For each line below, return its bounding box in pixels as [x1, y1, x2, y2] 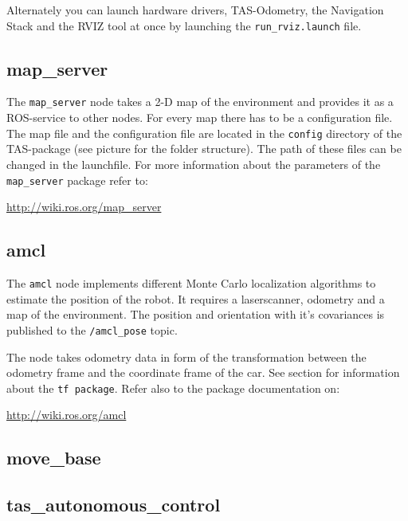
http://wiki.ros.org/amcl [6, 406, 127, 423]
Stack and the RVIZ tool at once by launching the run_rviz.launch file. [6, 17, 362, 33]
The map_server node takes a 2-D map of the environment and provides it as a [6, 93, 394, 110]
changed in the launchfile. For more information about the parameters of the [6, 155, 381, 172]
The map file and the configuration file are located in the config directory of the [6, 124, 402, 141]
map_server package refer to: [6, 171, 148, 188]
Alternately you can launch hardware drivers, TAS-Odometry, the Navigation [6, 2, 384, 18]
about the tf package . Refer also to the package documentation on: [6, 379, 340, 396]
